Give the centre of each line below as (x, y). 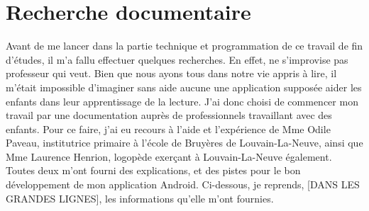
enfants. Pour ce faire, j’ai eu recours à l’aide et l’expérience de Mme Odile (168, 129)
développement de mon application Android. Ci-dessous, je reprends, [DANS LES (183, 184)
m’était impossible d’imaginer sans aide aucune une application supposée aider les (184, 87)
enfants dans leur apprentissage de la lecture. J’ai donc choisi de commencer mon (182, 101)
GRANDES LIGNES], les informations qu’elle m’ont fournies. (140, 198)
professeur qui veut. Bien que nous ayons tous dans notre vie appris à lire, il (171, 73)
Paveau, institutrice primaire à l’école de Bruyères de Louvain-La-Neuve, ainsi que (184, 143)
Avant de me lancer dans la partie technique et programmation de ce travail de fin (184, 46)
